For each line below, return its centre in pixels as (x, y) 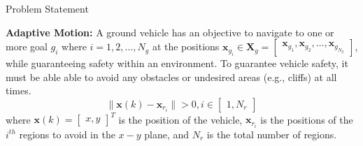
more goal (27, 46)
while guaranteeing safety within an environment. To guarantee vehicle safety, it (177, 63)
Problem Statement (47, 8)
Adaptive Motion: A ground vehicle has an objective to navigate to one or (170, 32)
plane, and (167, 134)
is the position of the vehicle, (180, 119)
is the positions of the (307, 119)
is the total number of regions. (272, 134)
